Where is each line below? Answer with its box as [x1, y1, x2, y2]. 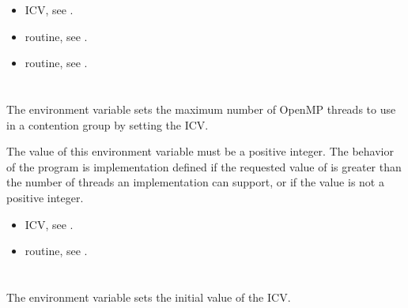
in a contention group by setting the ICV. [6, 116, 209, 133]
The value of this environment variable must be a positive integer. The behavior [6, 143, 394, 160]
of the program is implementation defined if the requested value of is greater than [6, 158, 402, 175]
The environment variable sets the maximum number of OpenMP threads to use [6, 100, 396, 117]
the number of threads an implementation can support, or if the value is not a [6, 174, 384, 190]
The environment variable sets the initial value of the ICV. [6, 288, 291, 305]
